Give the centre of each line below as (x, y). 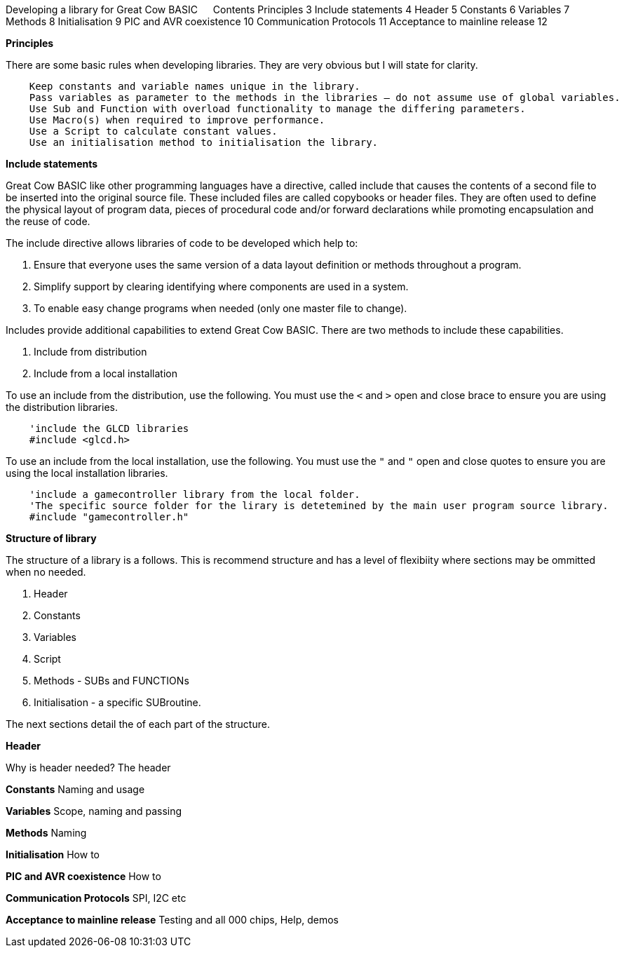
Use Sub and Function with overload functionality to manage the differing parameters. (277, 109)
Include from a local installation (106, 373)
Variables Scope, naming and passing (94, 811)
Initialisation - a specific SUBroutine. (117, 702)
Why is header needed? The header (88, 768)
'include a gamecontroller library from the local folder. (195, 494)
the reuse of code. (48, 221)
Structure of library (51, 538)
